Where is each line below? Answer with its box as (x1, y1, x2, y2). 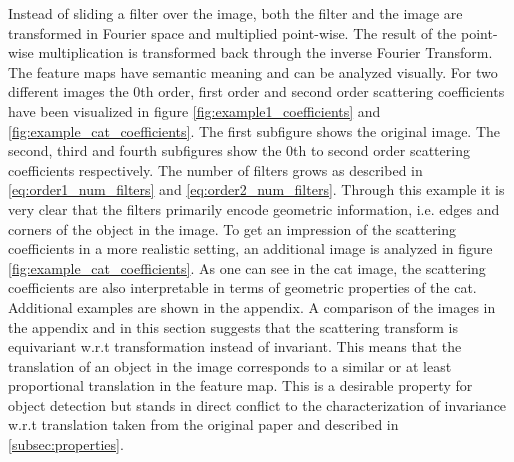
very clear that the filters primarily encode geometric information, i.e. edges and (8, 198, 500, 219)
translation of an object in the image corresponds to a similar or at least (8, 355, 452, 376)
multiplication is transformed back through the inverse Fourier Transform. (38, 42, 493, 63)
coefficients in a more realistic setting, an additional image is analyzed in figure (8, 238, 493, 259)
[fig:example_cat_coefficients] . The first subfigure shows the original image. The (8, 120, 501, 141)
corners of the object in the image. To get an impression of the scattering (8, 218, 457, 239)
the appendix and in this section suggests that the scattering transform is (8, 316, 458, 337)
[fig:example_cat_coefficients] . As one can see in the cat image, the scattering (8, 257, 486, 278)
